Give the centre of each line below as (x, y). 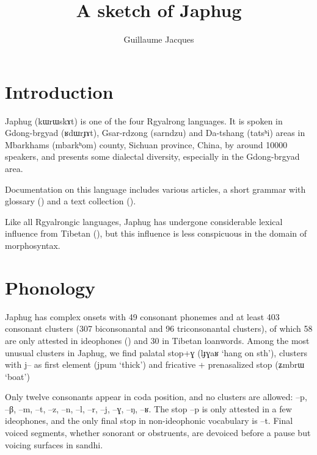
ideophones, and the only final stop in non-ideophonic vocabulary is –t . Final (149, 421)
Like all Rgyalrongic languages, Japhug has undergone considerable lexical (144, 221)
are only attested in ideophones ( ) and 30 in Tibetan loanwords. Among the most (157, 340)
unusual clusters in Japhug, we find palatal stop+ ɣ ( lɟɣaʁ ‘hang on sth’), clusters (156, 352)
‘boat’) (17, 376)
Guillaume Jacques (159, 39)
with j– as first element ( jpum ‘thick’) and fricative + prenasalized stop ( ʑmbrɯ (155, 364)
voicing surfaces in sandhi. (54, 444)
